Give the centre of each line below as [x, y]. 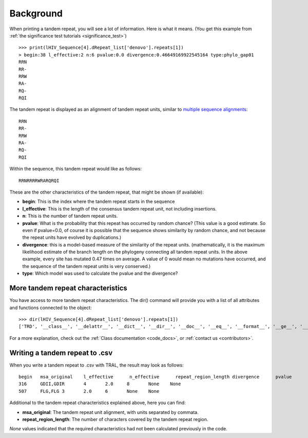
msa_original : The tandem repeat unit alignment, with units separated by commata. [110, 412]
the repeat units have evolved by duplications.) [72, 237]
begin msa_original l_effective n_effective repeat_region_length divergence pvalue [155, 377]
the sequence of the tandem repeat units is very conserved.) [86, 266]
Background [36, 13]
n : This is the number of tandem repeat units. [70, 216]
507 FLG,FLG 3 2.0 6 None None [89, 391]
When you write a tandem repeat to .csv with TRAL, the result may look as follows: [97, 365]
